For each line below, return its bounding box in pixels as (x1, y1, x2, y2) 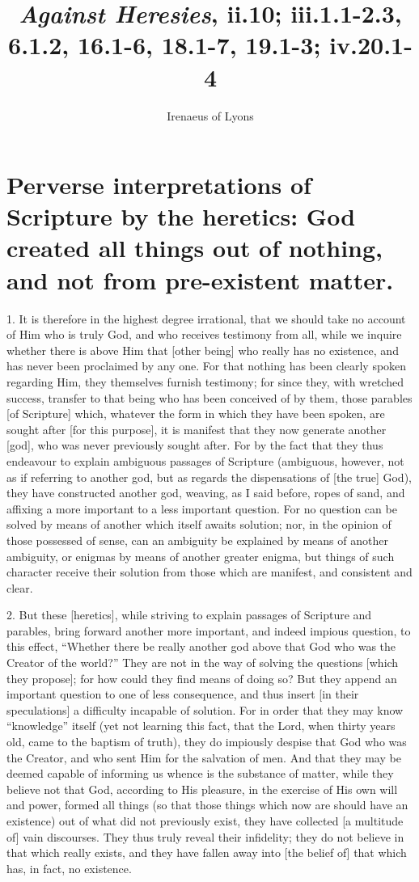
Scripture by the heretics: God (6, 200, 356, 233)
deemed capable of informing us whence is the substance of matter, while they (6, 765, 394, 782)
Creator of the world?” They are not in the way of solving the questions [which (6, 654, 399, 671)
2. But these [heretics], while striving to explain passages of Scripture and (6, 606, 372, 623)
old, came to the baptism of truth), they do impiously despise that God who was (6, 733, 407, 750)
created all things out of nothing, (6, 231, 383, 264)
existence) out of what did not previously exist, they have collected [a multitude (6, 812, 404, 829)
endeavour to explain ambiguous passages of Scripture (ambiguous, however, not (6, 452, 404, 469)
